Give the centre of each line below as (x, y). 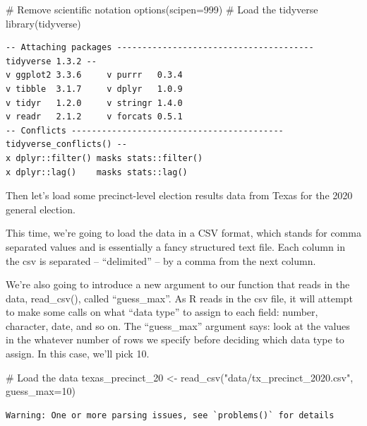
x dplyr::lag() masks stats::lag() (97, 172)
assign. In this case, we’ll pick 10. (78, 354)
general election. (41, 209)
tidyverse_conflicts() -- (66, 144)
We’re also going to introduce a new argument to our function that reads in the (178, 284)
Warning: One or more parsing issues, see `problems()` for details (170, 415)
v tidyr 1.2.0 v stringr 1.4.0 (94, 103)
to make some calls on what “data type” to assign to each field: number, (162, 312)
